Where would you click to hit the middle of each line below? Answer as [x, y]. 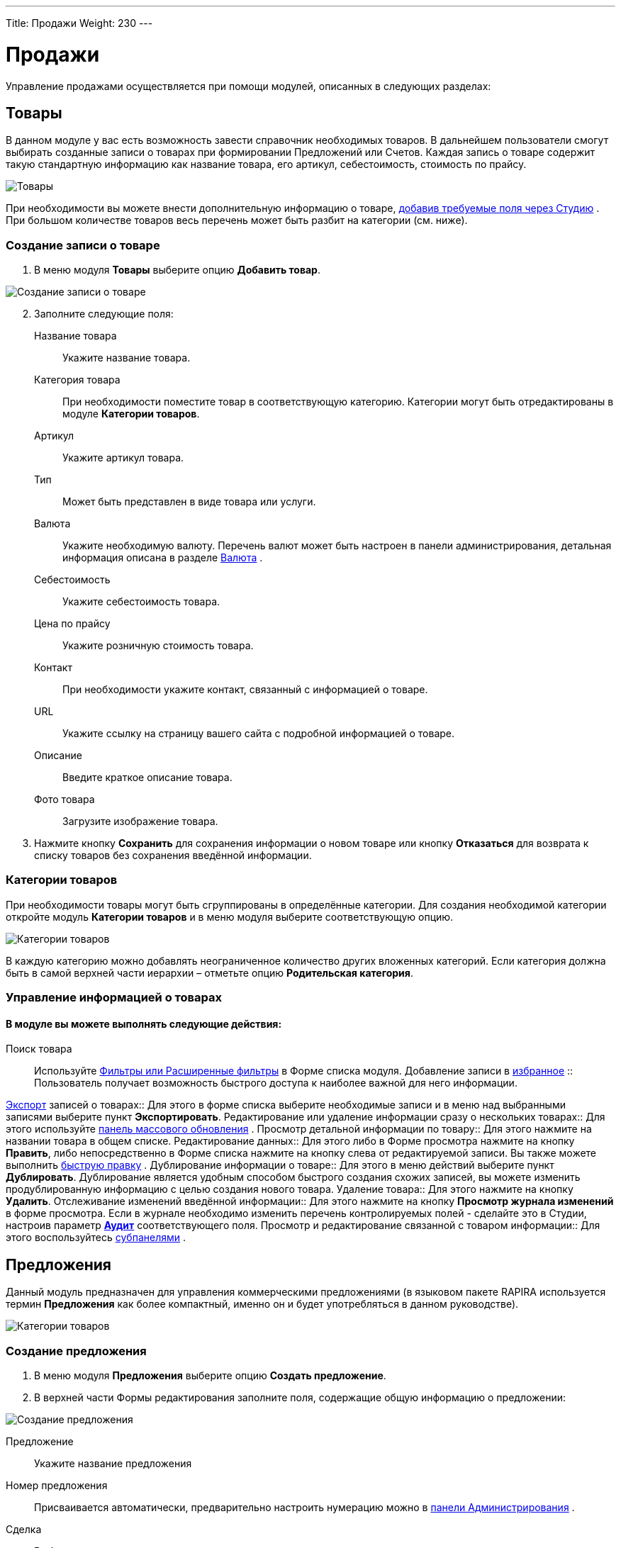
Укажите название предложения [113, 1464]
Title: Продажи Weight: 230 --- [79, 23]
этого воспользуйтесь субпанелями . [96, 1238]
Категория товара [77, 380]
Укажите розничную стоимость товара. [158, 646]
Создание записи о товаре [83, 245]
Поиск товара [39, 1049]
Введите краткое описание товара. [147, 778]
